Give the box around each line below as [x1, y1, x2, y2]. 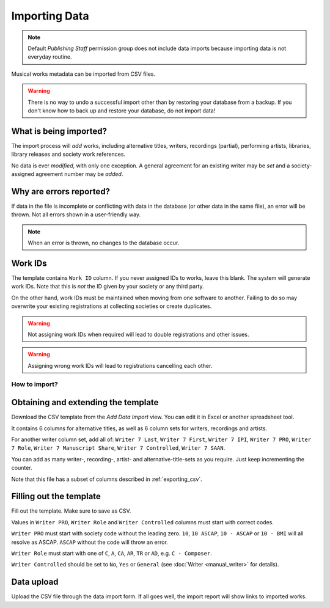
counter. [11, 464, 32, 472]
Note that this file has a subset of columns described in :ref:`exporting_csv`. [11, 475, 203, 483]
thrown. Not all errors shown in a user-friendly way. [11, 211, 141, 218]
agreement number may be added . [35, 170, 123, 177]
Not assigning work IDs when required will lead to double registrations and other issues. [28, 331, 249, 338]
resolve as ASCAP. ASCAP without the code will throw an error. [11, 538, 168, 546]
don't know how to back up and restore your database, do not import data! [28, 107, 216, 114]
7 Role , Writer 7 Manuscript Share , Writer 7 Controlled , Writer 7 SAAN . [11, 444, 226, 452]
